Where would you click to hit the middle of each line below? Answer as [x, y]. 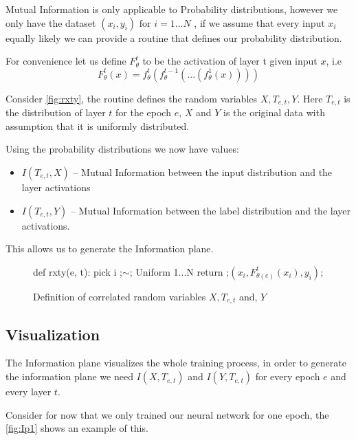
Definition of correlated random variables [120, 296]
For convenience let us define [66, 61]
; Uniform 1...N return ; [179, 271]
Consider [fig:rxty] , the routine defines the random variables [132, 98]
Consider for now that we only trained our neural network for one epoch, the [167, 414]
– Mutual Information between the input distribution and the [203, 172]
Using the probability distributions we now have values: [122, 149]
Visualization [53, 334]
